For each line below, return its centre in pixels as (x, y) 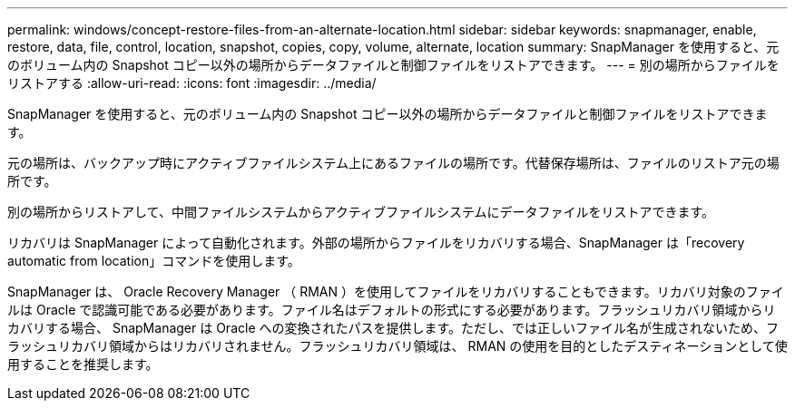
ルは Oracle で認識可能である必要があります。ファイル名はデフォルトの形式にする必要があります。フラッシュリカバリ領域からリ (392, 310)
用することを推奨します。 (83, 364)
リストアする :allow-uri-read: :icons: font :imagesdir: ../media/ (192, 83)
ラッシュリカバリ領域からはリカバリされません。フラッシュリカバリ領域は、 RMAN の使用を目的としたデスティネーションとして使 (397, 346)
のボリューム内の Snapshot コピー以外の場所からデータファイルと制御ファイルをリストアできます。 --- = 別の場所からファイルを (393, 65)
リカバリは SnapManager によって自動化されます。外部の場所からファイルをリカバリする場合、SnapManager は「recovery (376, 243)
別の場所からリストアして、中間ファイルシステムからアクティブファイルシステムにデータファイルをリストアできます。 (361, 212)
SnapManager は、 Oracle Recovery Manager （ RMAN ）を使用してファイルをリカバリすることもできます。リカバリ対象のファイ (396, 291)
